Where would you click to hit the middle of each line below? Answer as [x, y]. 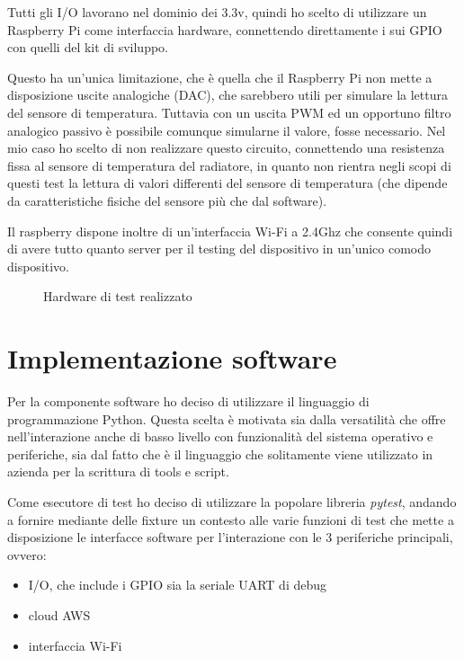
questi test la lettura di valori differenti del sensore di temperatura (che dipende [228, 183]
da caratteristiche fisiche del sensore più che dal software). [167, 200]
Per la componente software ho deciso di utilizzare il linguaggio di [188, 401]
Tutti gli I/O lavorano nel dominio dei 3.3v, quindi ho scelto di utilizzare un [217, 12]
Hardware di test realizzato [118, 296]
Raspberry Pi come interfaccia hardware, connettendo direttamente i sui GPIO [225, 29]
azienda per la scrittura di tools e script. [118, 471]
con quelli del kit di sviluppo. [88, 47]
